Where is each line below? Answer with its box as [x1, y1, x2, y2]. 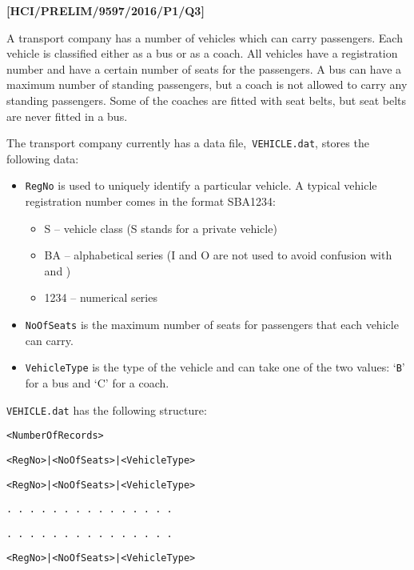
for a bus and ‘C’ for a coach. [25, 374, 169, 391]
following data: [6, 150, 79, 167]
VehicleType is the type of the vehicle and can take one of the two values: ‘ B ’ [25, 359, 405, 375]
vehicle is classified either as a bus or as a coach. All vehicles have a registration [6, 45, 398, 62]
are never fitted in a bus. [6, 107, 128, 124]
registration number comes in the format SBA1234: [25, 193, 276, 210]
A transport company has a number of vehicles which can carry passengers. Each [6, 29, 403, 46]
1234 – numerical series [44, 289, 157, 306]
